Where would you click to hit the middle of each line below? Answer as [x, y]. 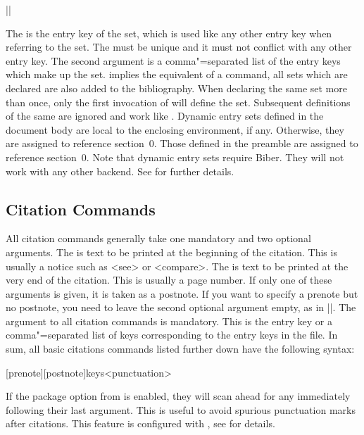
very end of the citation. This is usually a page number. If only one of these [169, 280]
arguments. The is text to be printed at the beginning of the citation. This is [171, 252]
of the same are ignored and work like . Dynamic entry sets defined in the [165, 116]
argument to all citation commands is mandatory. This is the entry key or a [169, 321]
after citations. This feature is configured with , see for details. [140, 423]
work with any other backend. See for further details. [120, 171]
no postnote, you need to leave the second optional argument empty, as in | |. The [181, 307]
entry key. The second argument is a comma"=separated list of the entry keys [173, 60]
